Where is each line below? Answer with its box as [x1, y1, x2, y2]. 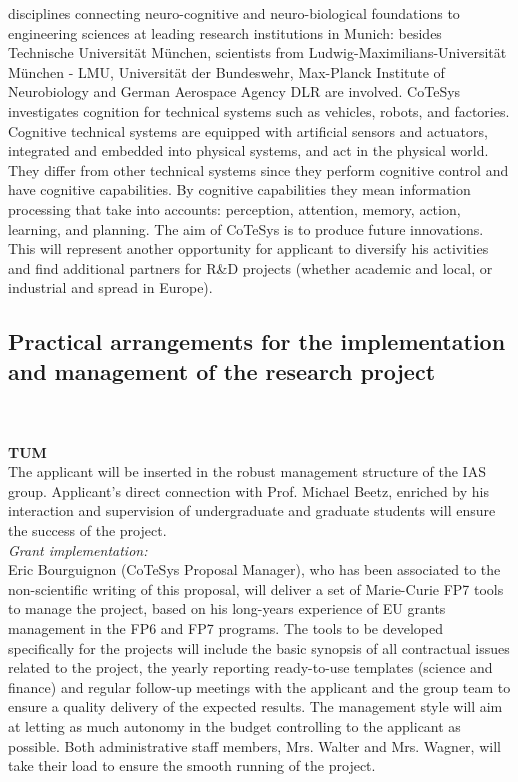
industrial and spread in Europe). [8, 277, 213, 298]
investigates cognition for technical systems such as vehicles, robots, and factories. [8, 100, 510, 121]
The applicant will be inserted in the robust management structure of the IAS [8, 461, 486, 482]
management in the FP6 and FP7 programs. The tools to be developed [8, 618, 444, 639]
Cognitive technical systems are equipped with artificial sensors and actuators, [8, 120, 488, 141]
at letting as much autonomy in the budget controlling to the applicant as [8, 716, 461, 736]
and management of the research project [8, 355, 436, 386]
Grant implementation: [8, 539, 148, 560]
